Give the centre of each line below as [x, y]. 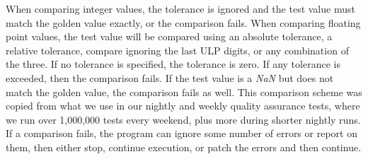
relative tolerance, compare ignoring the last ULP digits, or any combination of [177, 50]
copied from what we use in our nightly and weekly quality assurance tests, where [183, 106]
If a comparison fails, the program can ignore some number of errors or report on [182, 133]
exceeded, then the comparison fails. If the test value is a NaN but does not [170, 77]
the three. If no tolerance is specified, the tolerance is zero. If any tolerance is [173, 64]
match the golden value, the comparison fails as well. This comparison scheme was [184, 92]
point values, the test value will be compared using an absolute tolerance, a [169, 36]
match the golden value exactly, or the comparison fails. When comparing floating [183, 22]
